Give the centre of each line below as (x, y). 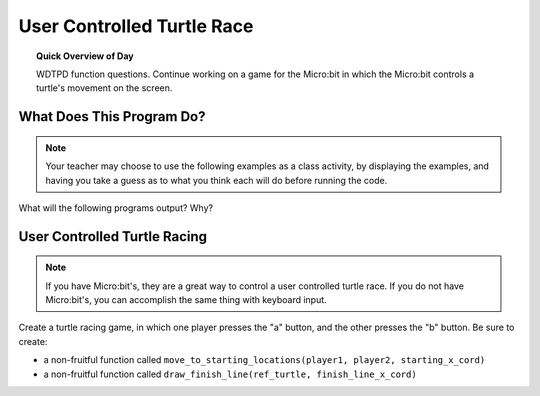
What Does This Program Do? (112, 116)
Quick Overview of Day (85, 56)
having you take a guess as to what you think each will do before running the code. (216, 180)
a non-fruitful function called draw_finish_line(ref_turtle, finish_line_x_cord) (230, 374)
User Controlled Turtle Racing (113, 236)
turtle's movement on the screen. (104, 88)
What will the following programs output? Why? (116, 207)
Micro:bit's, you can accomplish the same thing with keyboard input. (186, 300)
